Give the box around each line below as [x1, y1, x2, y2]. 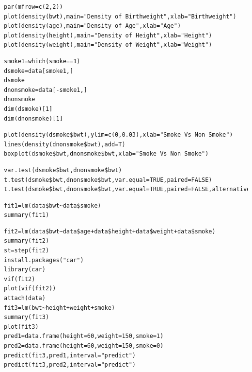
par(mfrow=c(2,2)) [4, 3, 63, 10]
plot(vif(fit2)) [4, 285, 56, 292]
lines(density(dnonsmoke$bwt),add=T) [4, 141, 126, 148]
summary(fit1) [4, 212, 49, 219]
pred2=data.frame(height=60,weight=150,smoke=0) [4, 342, 164, 349]
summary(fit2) [4, 237, 49, 245]
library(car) [4, 266, 46, 273]
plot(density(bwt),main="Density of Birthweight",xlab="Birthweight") [4, 13, 236, 20]
